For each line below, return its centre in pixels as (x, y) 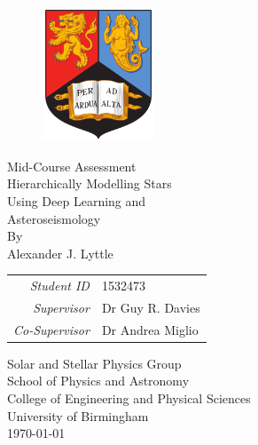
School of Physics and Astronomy (98, 381)
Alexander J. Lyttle (60, 253)
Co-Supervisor (51, 329)
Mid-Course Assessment (72, 166)
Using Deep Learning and (77, 200)
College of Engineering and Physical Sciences (129, 398)
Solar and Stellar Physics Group (94, 363)
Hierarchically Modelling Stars (90, 183)
